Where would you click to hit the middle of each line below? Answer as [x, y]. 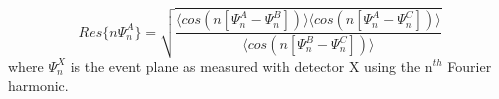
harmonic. [38, 85]
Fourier [469, 65]
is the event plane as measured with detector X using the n [251, 65]
